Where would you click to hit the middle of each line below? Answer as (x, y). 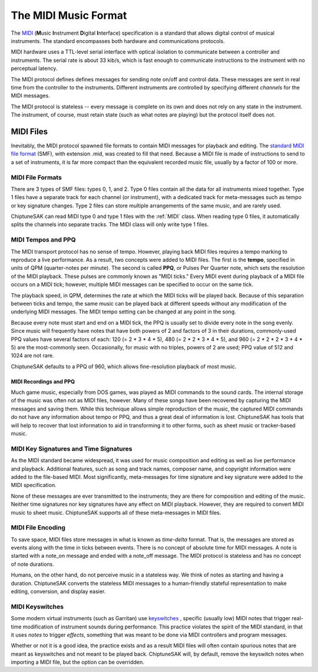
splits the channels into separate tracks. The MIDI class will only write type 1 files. (110, 224)
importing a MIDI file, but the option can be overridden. (77, 662)
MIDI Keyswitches (37, 607)
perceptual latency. (34, 68)
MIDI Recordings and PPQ (43, 381)
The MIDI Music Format (69, 15)
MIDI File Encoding (38, 528)
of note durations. (32, 564)
